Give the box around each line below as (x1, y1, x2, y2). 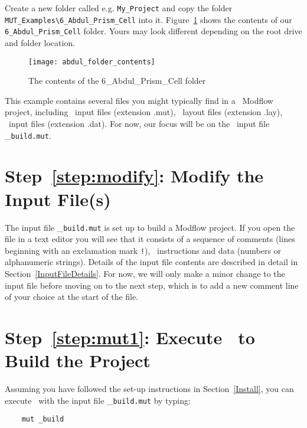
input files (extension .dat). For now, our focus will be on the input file (8, 117, 270, 129)
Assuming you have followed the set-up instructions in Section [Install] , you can (5, 383, 294, 395)
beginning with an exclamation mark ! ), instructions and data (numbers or (5, 244, 282, 256)
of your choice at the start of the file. (5, 290, 139, 303)
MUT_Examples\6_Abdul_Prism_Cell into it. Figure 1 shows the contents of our (5, 13, 292, 25)
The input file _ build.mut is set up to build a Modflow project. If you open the (5, 221, 295, 233)
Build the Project (5, 348, 151, 373)
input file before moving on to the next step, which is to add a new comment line (5, 279, 299, 291)
